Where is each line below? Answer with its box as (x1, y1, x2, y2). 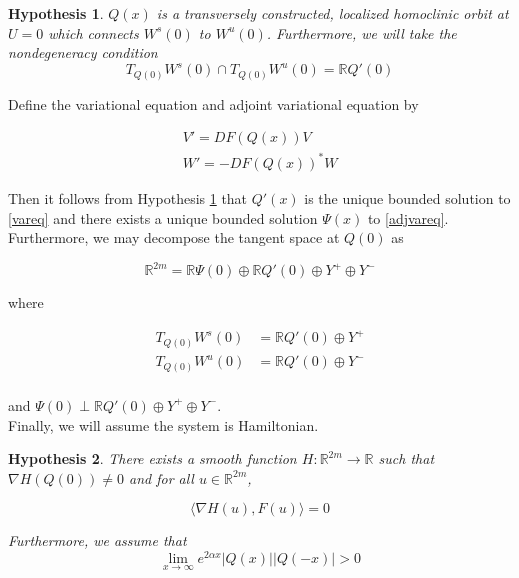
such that (378, 448, 435, 469)
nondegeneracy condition (8, 42, 158, 63)
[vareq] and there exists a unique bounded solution (8, 207, 318, 228)
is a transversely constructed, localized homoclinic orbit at (156, 3, 509, 23)
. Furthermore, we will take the (266, 22, 457, 43)
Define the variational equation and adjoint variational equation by (8, 93, 419, 114)
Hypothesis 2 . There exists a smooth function (8, 448, 297, 469)
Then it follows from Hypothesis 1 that (8, 187, 248, 208)
